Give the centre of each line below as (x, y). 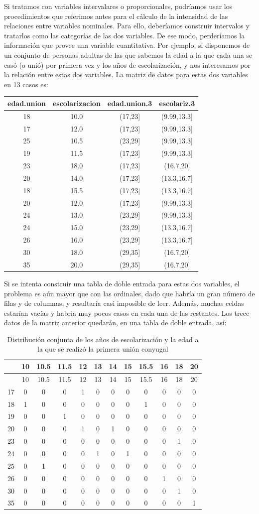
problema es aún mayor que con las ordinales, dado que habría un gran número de (129, 293)
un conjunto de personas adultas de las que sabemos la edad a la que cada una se (128, 55)
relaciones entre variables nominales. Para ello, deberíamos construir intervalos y (127, 26)
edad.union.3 (130, 103)
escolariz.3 (177, 103)
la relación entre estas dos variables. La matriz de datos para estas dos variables (126, 74)
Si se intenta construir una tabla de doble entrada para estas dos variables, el (122, 283)
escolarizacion (76, 103)
